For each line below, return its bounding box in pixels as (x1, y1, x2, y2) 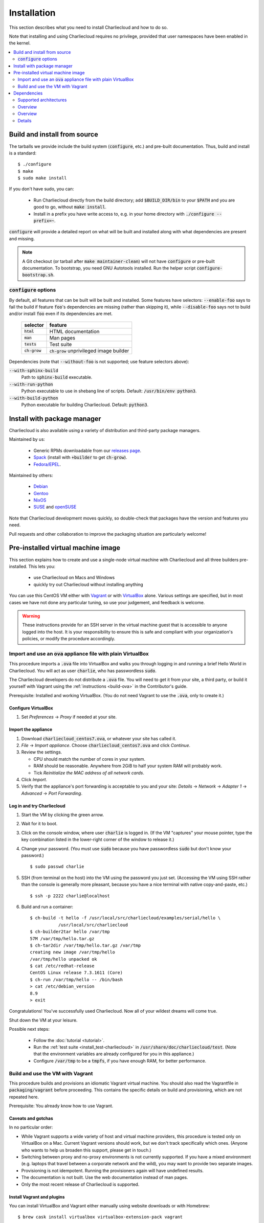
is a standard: (9, 150, 37, 156)
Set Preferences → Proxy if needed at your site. (21, 714, 117, 720)
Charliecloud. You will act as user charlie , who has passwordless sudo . (9, 668, 156, 674)
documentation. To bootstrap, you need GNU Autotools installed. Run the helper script (22, 265, 196, 271)
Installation (9, 7, 56, 18)
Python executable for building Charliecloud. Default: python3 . (21, 402, 149, 408)
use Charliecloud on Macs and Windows (33, 575, 115, 581)
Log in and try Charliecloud (9, 803, 66, 809)
